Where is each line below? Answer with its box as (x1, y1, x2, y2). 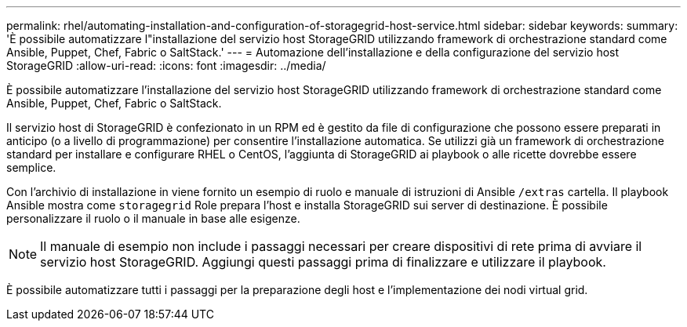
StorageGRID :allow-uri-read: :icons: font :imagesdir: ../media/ (6, 59, 326, 72)
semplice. (6, 161, 56, 174)
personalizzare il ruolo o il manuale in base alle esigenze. (6, 212, 300, 225)
